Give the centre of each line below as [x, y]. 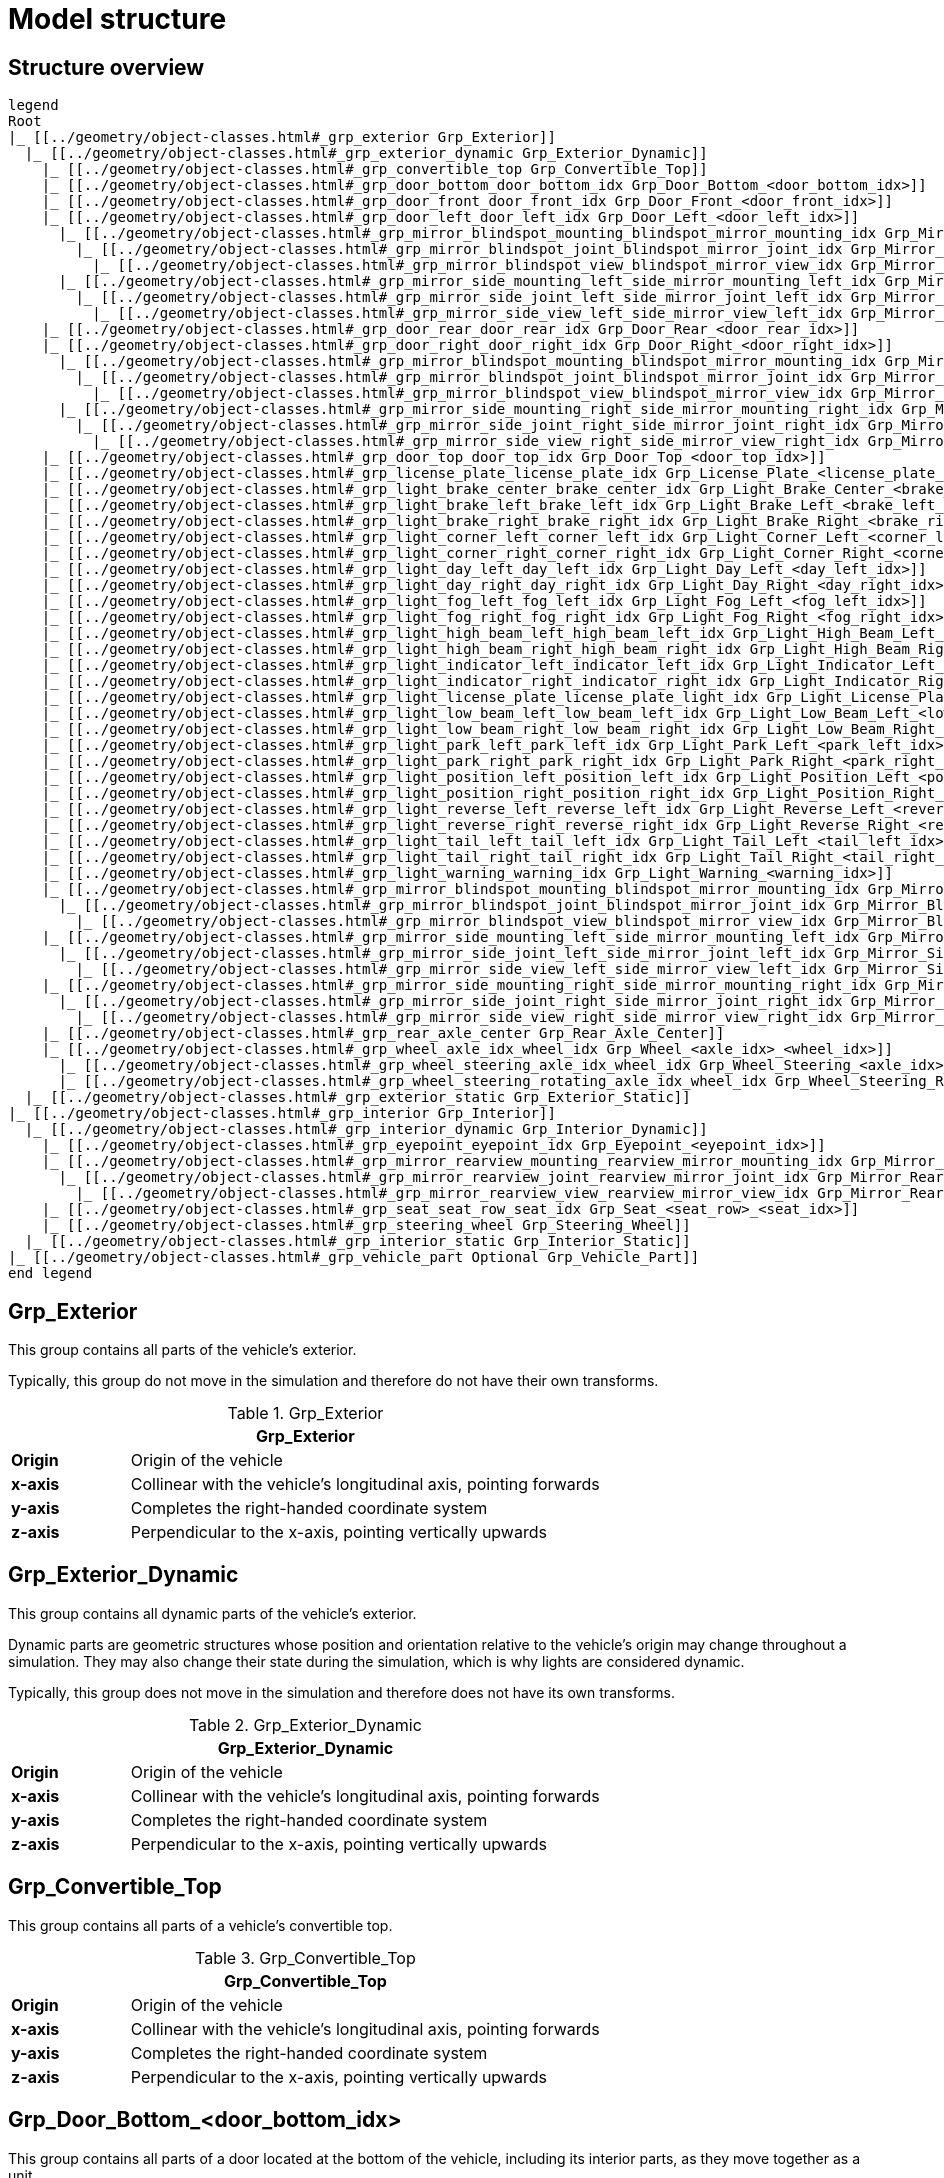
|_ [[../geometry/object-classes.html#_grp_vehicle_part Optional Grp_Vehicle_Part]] [354, 1257]
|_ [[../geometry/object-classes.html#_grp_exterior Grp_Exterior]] [282, 137]
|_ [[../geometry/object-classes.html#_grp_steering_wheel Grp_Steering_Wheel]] [366, 1225]
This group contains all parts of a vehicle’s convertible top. [200, 1925]
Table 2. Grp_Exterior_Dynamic [305, 1724]
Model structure [117, 19]
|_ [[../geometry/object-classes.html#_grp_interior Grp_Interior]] [282, 1113]
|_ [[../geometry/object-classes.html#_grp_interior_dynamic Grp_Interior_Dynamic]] [366, 1129]
